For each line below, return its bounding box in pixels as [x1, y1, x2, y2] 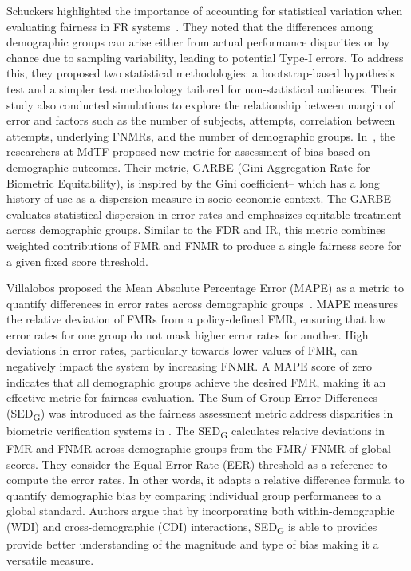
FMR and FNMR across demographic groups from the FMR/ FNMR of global [6, 440, 391, 457]
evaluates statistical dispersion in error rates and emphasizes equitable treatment [6, 205, 402, 222]
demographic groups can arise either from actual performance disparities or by [6, 34, 390, 50]
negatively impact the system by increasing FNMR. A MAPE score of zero [6, 358, 373, 375]
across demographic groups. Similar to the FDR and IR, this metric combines [6, 221, 386, 238]
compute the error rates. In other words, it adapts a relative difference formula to [6, 471, 405, 488]
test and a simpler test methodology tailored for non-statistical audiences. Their [6, 80, 398, 97]
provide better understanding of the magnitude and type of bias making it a [6, 536, 379, 553]
